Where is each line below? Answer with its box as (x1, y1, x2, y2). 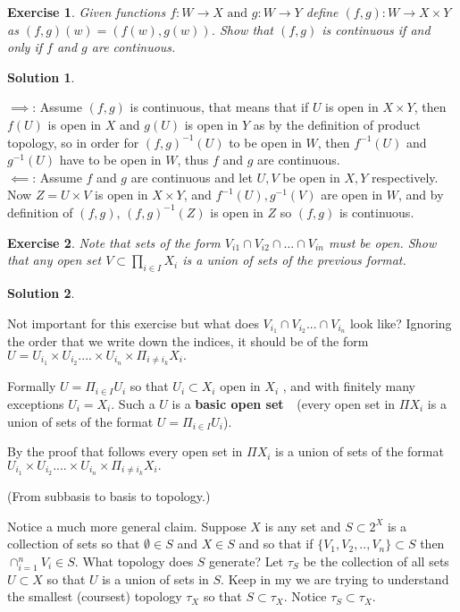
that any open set (7, 251, 102, 269)
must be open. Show (328, 233, 437, 251)
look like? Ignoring (349, 313, 452, 332)
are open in (321, 185, 383, 204)
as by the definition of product (253, 115, 421, 133)
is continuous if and (322, 20, 431, 38)
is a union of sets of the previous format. (182, 251, 406, 269)
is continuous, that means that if (130, 98, 309, 116)
